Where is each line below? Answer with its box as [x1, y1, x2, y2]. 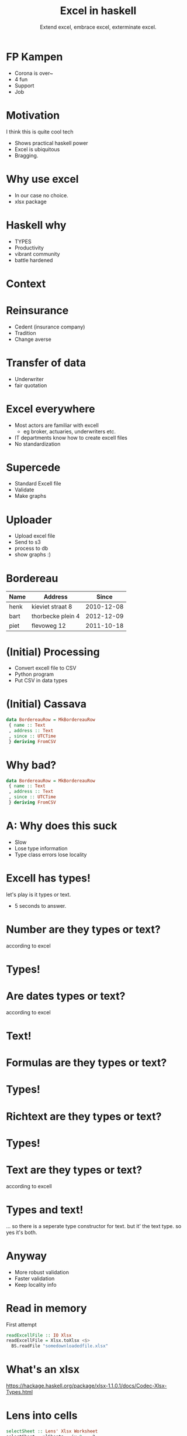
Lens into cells [6, 1409, 78, 1423]
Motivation [6, 108, 60, 122]
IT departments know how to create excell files [14, 434, 127, 441]
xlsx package [14, 198, 47, 205]
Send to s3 [14, 539, 41, 546]
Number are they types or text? [6, 922, 161, 936]
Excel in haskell [60, 4, 137, 18]
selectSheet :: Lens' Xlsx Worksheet [6, 1428, 98, 1434]
